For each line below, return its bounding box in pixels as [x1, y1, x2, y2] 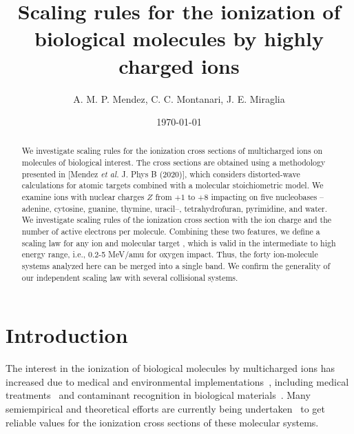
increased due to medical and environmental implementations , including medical [6, 374, 349, 388]
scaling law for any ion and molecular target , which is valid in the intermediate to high [21, 237, 336, 248]
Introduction [6, 321, 128, 349]
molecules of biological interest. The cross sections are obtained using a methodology [21, 157, 326, 168]
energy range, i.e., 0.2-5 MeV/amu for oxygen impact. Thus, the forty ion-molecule [21, 248, 318, 260]
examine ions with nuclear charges [21, 191, 145, 203]
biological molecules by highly [34, 24, 324, 52]
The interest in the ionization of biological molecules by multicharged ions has [6, 361, 335, 375]
